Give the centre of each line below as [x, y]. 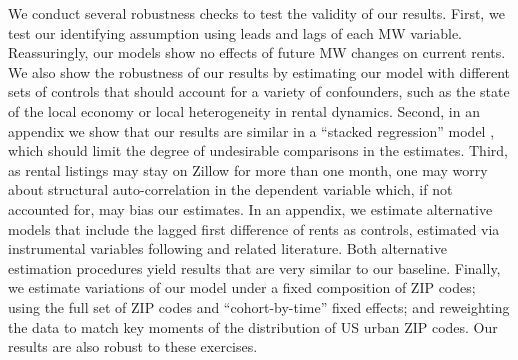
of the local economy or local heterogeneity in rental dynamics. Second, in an [244, 110]
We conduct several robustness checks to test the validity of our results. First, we [256, 13]
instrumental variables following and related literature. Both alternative [227, 248]
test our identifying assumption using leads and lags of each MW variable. [235, 32]
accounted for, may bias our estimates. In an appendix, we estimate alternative [250, 208]
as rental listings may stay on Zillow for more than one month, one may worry [248, 169]
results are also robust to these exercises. [133, 346]
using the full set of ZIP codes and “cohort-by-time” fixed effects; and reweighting [259, 306]
